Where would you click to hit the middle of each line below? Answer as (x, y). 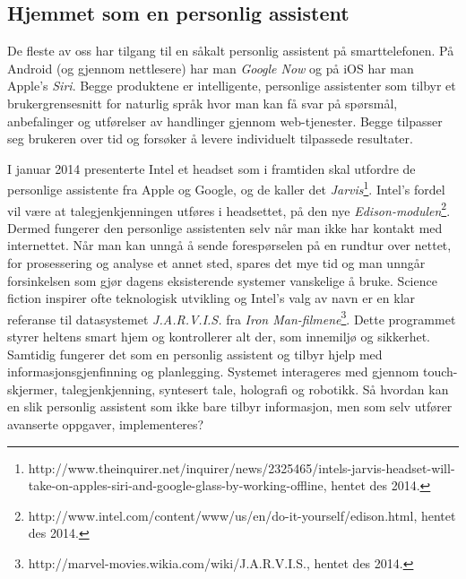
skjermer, (33, 389)
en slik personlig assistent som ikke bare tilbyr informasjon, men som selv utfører (230, 406)
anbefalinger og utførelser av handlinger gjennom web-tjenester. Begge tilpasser (225, 121)
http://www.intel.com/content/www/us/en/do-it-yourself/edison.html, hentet (242, 515)
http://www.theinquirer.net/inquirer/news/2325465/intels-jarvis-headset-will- (242, 467)
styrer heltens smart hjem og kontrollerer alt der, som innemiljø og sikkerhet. (219, 337)
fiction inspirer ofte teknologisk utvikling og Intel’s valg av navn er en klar (211, 298)
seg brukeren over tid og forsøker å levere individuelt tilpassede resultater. (210, 138)
